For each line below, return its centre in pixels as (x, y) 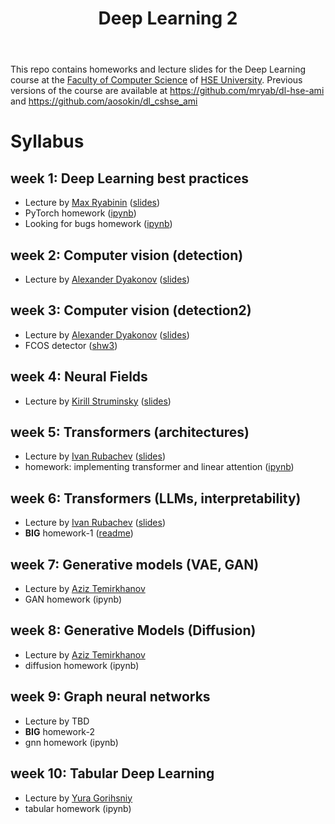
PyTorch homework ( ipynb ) (80, 213)
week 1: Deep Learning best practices (129, 178)
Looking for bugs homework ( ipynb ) (98, 224)
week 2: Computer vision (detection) (127, 255)
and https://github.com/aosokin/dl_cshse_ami (104, 101)
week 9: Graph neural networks (110, 697)
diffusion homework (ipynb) (82, 665)
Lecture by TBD (57, 721)
